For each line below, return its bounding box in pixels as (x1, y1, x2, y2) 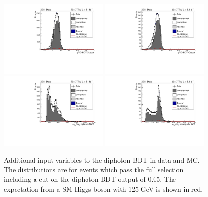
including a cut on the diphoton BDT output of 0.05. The (4, 174, 176, 184)
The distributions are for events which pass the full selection (4, 164, 184, 175)
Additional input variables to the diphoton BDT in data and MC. (4, 155, 200, 165)
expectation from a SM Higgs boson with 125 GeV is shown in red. (4, 183, 203, 194)
